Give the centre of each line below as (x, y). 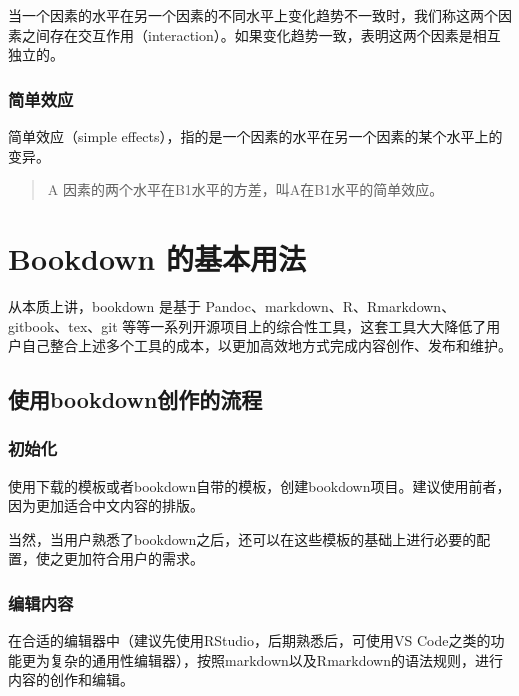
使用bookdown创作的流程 (135, 399)
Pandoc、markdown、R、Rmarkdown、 (330, 305)
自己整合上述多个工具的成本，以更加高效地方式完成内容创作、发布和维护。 (266, 345)
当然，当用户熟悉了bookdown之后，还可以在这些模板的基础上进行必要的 (242, 538)
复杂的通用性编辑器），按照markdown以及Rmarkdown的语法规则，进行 (276, 659)
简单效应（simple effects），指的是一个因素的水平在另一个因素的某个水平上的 (255, 136)
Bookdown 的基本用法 (157, 257)
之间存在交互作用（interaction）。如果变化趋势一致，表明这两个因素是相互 (261, 34)
